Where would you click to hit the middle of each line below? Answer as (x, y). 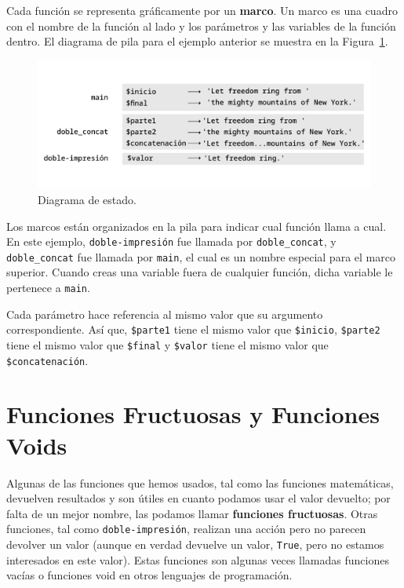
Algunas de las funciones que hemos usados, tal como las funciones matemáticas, (200, 482)
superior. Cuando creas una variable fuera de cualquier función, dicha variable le (200, 272)
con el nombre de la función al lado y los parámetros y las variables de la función (201, 26)
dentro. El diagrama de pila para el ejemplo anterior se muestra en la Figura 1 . (197, 41)
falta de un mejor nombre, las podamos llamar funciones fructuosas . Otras (192, 513)
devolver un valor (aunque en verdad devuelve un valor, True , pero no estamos (195, 544)
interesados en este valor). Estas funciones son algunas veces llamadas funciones (198, 559)
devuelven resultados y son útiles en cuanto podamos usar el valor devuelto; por (198, 498)
